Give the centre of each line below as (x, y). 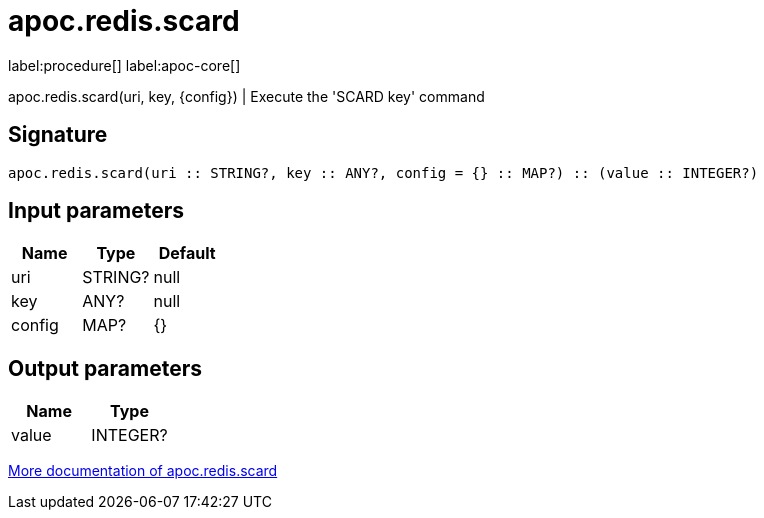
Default (187, 253)
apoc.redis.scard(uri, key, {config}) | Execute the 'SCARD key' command (246, 96)
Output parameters (105, 368)
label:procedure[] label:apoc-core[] (124, 65)
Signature (58, 135)
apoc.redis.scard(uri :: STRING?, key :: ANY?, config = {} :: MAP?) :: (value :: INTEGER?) (383, 172)
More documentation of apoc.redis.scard (143, 471)
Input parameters (96, 211)
